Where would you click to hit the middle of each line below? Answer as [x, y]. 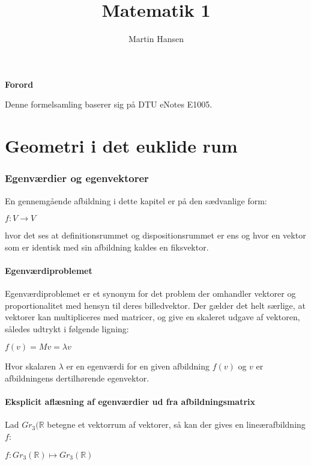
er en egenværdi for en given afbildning [138, 366]
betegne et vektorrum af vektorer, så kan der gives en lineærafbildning [176, 424]
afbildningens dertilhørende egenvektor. [77, 378]
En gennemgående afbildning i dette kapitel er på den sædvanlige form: [136, 200]
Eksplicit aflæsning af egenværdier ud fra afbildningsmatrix [130, 402]
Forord [19, 84]
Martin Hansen [156, 39]
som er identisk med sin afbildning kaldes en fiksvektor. [107, 247]
